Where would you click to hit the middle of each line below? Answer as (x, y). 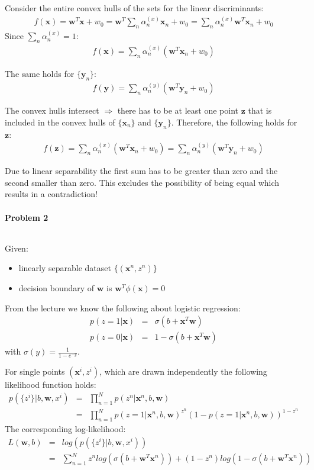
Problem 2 (27, 217)
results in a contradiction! (51, 194)
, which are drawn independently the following (183, 371)
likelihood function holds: (51, 384)
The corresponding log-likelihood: (65, 429)
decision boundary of (56, 287)
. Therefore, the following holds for (234, 122)
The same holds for (40, 73)
